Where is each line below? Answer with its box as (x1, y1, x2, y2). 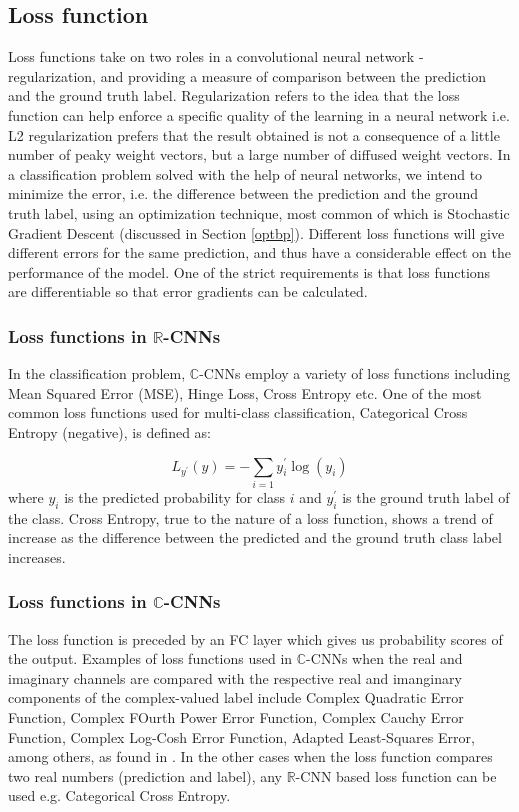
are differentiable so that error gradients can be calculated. (8, 281, 368, 302)
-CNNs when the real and (306, 648, 463, 669)
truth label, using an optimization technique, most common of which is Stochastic (8, 202, 510, 223)
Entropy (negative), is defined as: (8, 421, 212, 442)
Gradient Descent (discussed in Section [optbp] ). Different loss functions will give (8, 222, 505, 243)
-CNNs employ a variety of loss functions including (199, 363, 511, 384)
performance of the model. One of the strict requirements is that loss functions (8, 261, 491, 282)
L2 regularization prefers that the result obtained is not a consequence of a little (8, 124, 500, 145)
